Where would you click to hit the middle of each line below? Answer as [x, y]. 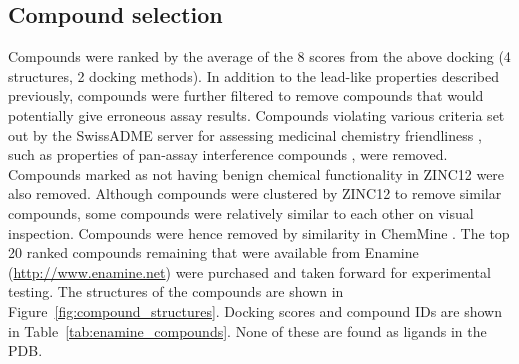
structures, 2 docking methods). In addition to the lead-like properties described [253, 75]
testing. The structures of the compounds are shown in [176, 291]
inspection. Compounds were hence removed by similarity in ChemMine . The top [259, 232]
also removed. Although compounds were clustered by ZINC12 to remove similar [255, 193]
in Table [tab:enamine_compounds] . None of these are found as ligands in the [247, 330]
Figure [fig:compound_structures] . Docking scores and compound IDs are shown [255, 310]
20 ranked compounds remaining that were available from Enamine [213, 252]
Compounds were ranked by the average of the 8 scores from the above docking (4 [259, 56]
